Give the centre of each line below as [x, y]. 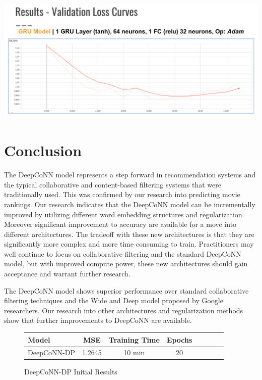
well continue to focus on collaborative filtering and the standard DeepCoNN [123, 253]
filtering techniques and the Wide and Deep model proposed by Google [114, 300]
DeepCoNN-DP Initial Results [71, 372]
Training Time [134, 339]
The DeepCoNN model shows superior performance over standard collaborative [126, 290]
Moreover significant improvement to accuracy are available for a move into [120, 224]
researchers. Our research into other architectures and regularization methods [124, 310]
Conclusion [43, 150]
